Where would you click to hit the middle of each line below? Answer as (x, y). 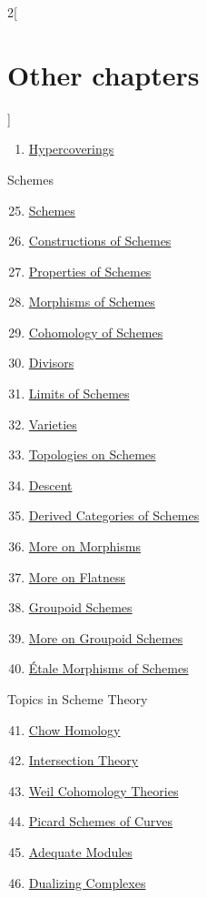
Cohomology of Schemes (96, 332)
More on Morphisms (84, 546)
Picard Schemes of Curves (101, 821)
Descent (50, 484)
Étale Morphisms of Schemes (108, 668)
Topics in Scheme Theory (78, 699)
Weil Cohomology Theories (103, 790)
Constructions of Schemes (100, 241)
